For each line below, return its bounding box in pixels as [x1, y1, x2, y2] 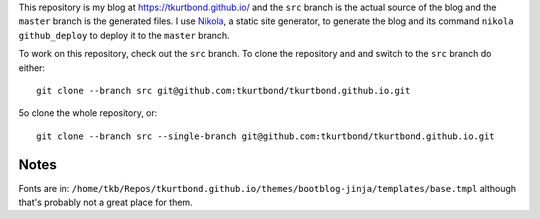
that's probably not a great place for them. [18, 196, 194, 209]
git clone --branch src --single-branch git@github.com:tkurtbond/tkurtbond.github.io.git [36, 130, 495, 142]
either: [18, 61, 45, 74]
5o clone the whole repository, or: [18, 107, 158, 119]
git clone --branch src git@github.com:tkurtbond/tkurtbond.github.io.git [36, 85, 411, 96]
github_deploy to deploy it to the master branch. [18, 29, 230, 41]
